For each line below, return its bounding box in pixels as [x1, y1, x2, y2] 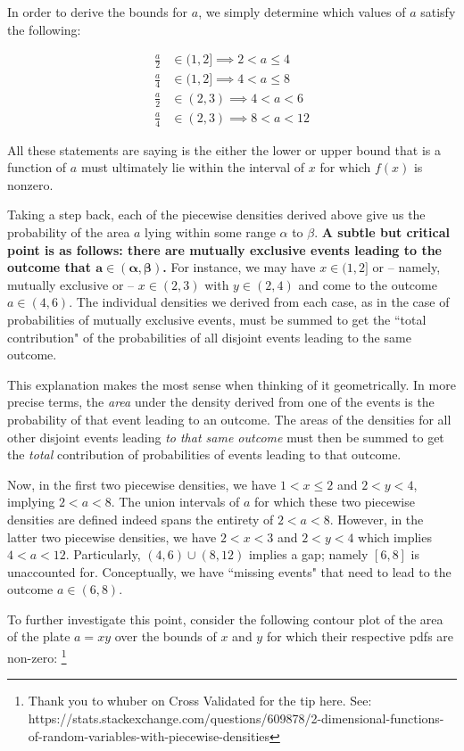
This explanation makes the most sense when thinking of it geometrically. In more [7, 375, 456, 393]
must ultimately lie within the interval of [80, 158, 305, 177]
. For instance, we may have [162, 258, 316, 276]
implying [7, 492, 55, 511]
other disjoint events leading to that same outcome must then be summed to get [7, 427, 444, 446]
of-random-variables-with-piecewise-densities [28, 726, 270, 745]
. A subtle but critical [314, 223, 450, 241]
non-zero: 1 [7, 646, 67, 666]
